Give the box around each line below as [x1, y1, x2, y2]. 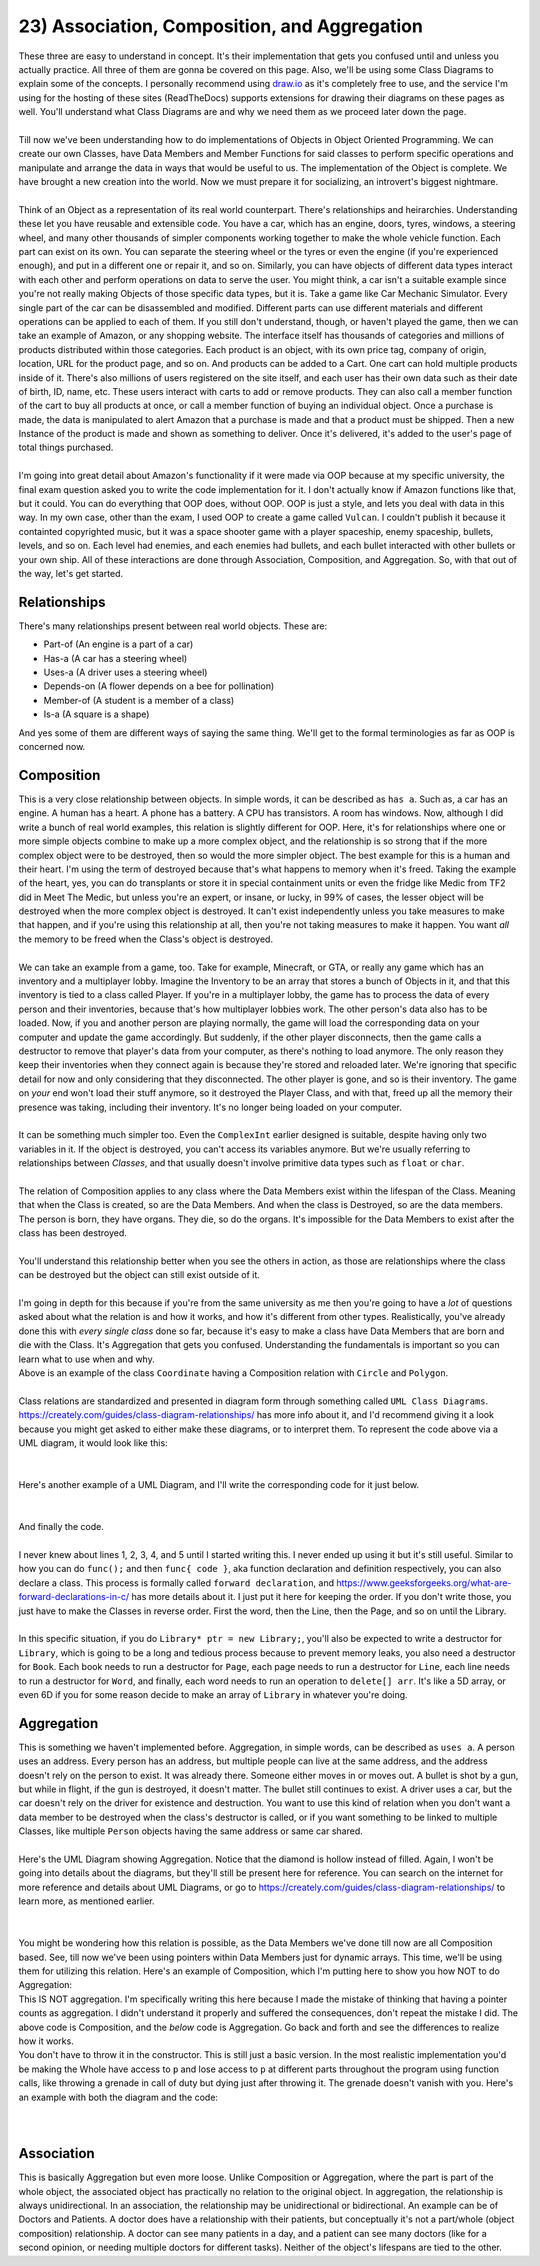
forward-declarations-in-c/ [18, 1591, 130, 1603]
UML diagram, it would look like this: [18, 1436, 169, 1449]
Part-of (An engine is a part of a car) [43, 638, 194, 650]
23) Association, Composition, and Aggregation [18, 15, 424, 37]
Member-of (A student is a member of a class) [43, 694, 235, 706]
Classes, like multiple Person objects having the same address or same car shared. [18, 1825, 364, 1837]
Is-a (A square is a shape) [43, 708, 150, 720]
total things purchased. [18, 441, 114, 454]
